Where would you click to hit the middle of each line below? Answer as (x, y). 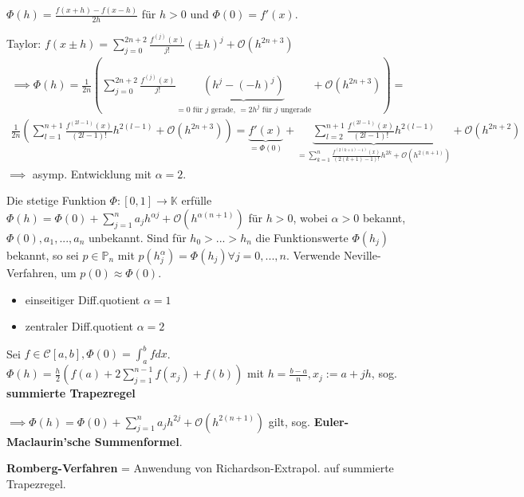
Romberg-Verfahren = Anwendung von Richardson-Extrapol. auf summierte (200, 468)
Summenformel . (138, 441)
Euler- (331, 421)
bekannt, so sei (43, 255)
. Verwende (313, 255)
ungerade (296, 110)
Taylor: (24, 43)
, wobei (310, 217)
